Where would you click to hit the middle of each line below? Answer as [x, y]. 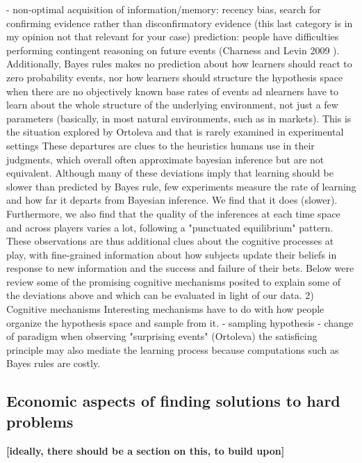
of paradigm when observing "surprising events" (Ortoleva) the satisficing [162, 336]
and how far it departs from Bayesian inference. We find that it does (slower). [172, 200]
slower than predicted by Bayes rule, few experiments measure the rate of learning [181, 186]
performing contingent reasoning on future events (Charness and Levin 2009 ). [173, 50]
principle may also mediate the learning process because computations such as [173, 349]
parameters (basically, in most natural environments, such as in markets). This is [179, 118]
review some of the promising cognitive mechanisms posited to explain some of [174, 281]
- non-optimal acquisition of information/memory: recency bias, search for [164, 9]
